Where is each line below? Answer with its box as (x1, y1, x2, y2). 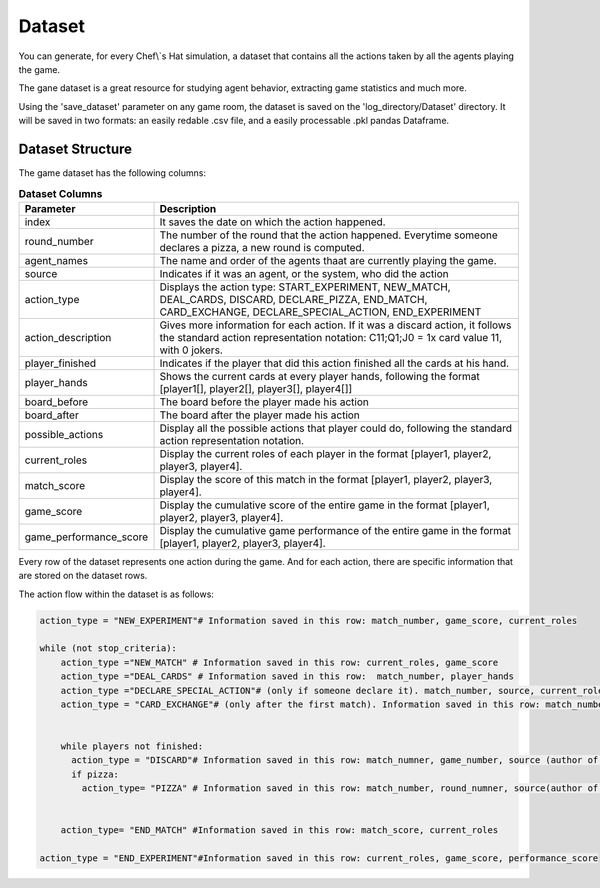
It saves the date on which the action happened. (159, 215, 386, 229)
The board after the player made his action (159, 408, 360, 422)
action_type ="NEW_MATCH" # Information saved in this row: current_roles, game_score (60, 656, 499, 668)
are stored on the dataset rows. (18, 570, 148, 582)
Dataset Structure (18, 140, 133, 157)
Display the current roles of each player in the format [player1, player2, (159, 446, 492, 460)
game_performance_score (24, 530, 149, 544)
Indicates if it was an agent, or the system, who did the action (159, 266, 449, 280)
